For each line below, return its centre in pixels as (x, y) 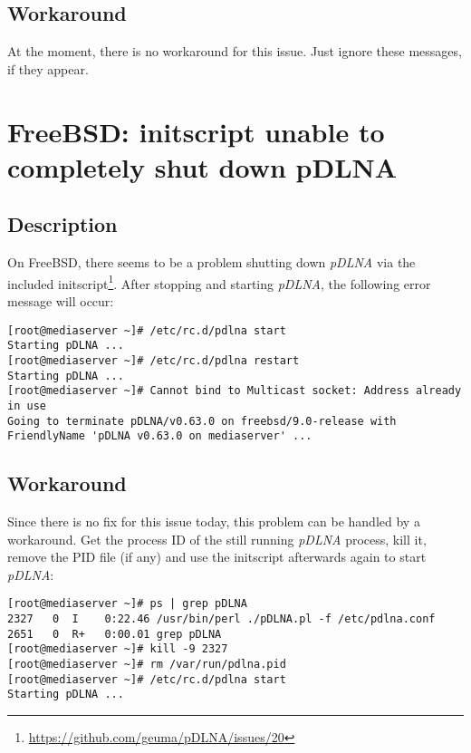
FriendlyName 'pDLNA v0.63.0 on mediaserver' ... (160, 436)
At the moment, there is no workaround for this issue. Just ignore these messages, (235, 51)
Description (62, 224)
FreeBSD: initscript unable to (196, 131)
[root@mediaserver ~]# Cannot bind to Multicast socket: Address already (235, 391)
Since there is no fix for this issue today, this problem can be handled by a (214, 521)
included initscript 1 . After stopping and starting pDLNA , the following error (219, 282)
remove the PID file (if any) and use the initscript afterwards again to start (217, 557)
